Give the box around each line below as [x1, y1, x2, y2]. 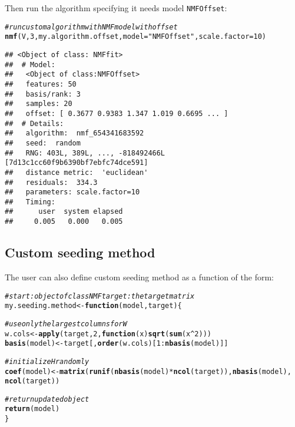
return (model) [5, 405, 60, 413]
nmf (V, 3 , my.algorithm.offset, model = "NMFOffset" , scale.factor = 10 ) [5, 32, 266, 41]
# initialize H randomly [5, 357, 90, 366]
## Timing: [5, 197, 55, 206]
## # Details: [5, 119, 64, 128]
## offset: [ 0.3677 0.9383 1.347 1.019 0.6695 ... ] [5, 109, 228, 118]
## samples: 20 [5, 100, 72, 108]
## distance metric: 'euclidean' [5, 168, 148, 177]
